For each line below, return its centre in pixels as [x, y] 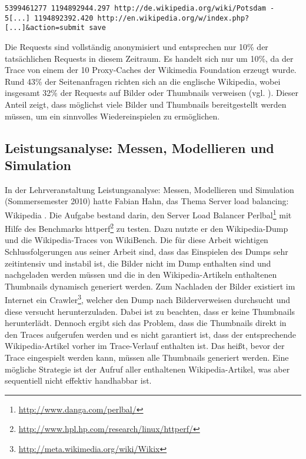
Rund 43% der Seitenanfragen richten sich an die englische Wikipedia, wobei [143, 81]
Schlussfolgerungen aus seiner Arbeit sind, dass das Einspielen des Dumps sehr [147, 251]
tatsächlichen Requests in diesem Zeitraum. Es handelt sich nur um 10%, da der [149, 58]
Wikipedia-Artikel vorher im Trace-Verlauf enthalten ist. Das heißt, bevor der [145, 346]
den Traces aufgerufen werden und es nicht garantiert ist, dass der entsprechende [150, 334]
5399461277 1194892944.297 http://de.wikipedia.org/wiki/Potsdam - [140, 8]
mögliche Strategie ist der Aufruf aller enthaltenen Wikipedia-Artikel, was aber [147, 369]
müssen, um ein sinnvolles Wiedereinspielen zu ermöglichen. [112, 116]
